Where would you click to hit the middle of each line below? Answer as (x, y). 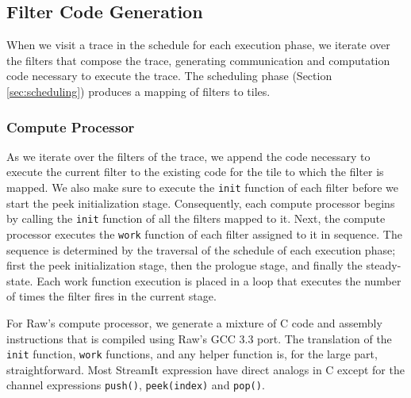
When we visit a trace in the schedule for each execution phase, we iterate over (198, 45)
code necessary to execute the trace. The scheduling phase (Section (169, 76)
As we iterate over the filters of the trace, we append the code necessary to (188, 156)
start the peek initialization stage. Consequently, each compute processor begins (201, 203)
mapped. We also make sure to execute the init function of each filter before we (202, 187)
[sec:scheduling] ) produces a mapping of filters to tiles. (138, 91)
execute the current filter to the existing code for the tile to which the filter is (195, 172)
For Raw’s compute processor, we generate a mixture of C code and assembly (194, 322)
